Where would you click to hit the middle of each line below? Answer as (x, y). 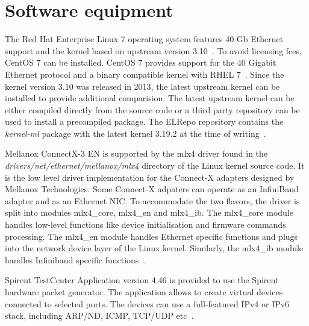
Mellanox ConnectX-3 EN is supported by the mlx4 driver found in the (136, 153)
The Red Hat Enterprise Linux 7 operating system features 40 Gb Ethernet (144, 39)
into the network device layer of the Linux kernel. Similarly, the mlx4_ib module (154, 248)
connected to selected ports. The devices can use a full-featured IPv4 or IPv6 (147, 303)
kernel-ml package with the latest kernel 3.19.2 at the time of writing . (136, 133)
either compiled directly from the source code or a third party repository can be (152, 109)
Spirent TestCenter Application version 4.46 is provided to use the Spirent (142, 280)
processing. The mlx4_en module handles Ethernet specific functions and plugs (151, 236)
